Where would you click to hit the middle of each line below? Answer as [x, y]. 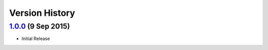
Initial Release [36, 39]
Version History [42, 13]
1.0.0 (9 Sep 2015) [40, 26]
